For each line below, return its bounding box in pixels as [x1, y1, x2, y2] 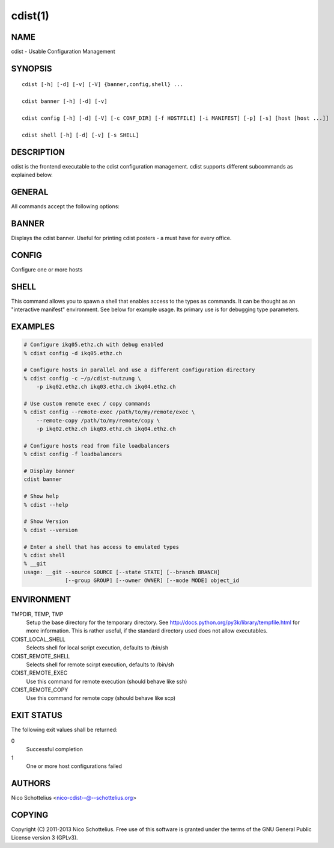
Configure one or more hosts [11, 265, 83, 273]
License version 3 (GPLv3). [11, 834, 78, 841]
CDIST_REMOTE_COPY [11, 686, 68, 693]
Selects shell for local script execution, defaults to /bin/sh [26, 644, 168, 651]
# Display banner [23, 467, 75, 474]
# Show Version [23, 518, 68, 525]
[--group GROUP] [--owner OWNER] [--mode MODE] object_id [65, 577, 240, 584]
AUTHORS [11, 778, 51, 788]
